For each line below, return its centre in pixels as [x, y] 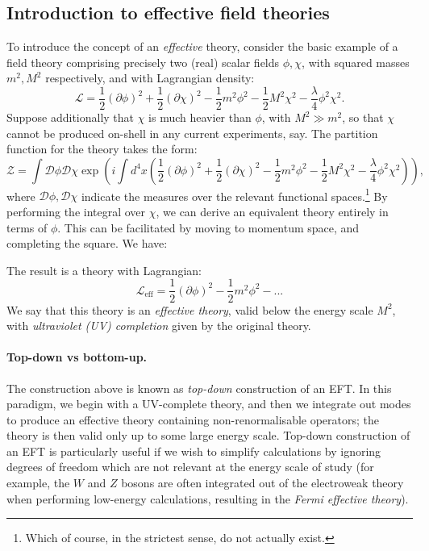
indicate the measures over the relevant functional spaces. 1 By [234, 194]
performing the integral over [76, 212]
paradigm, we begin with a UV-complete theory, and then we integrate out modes [209, 404]
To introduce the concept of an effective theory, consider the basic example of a [202, 46]
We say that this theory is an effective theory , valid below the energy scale [190, 309]
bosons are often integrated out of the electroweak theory [262, 483]
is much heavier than [200, 117]
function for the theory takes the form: [102, 149]
